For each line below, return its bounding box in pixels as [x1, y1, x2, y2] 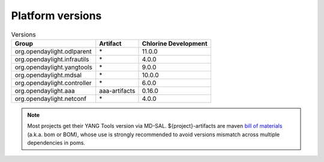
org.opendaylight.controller [14, 79, 92, 87]
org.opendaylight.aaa [14, 86, 75, 95]
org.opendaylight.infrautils [14, 55, 89, 63]
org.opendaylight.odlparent [14, 47, 92, 55]
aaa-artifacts [99, 86, 136, 95]
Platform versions [11, 9, 102, 22]
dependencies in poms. [27, 139, 85, 146]
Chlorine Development [142, 39, 208, 47]
